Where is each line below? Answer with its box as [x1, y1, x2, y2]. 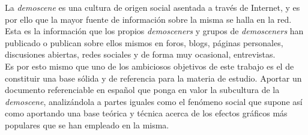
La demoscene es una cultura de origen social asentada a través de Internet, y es [5, 1, 300, 13]
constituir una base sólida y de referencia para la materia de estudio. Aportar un [5, 71, 302, 84]
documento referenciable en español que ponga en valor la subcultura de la [5, 83, 280, 96]
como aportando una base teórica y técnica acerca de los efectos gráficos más [5, 107, 288, 119]
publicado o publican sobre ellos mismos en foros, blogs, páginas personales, [5, 36, 283, 49]
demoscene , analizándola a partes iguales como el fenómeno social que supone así [5, 95, 303, 107]
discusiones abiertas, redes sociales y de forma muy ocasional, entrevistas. [5, 48, 276, 61]
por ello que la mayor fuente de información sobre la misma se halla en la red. [5, 13, 292, 25]
